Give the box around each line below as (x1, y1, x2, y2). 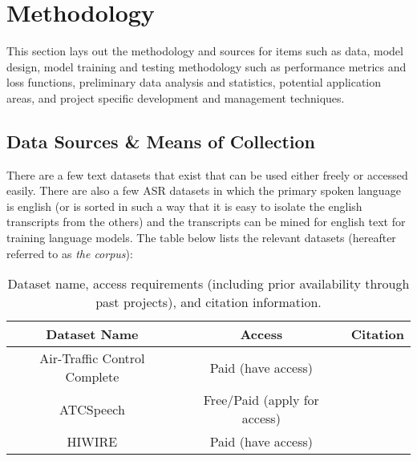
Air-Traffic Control (39, 349, 145, 368)
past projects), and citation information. (95, 293, 322, 312)
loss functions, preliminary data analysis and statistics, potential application (6, 74, 382, 91)
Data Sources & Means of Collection (6, 128, 316, 153)
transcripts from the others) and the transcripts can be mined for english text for (6, 213, 406, 230)
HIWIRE (67, 432, 118, 451)
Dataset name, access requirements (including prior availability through (7, 274, 410, 293)
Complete (65, 367, 119, 386)
